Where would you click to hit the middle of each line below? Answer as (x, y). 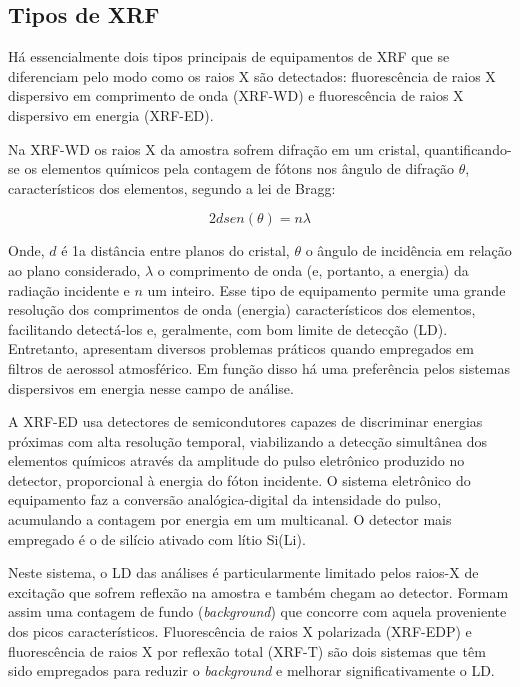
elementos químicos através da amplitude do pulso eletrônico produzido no (236, 460)
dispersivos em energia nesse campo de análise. (151, 387)
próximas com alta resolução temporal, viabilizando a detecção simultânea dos (248, 440)
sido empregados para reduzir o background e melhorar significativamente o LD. (251, 670)
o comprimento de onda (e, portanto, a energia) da (313, 269)
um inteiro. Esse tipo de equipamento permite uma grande (326, 289)
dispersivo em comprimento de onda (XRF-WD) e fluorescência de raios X (236, 95)
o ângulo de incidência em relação (408, 250)
